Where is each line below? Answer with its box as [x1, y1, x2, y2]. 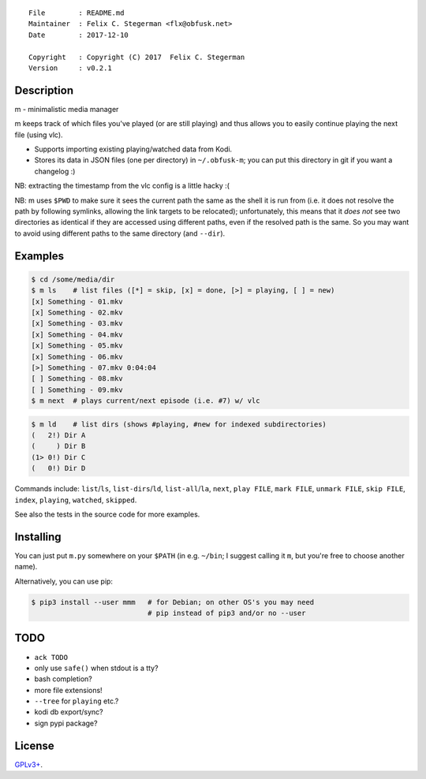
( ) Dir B [31, 442, 86, 451]
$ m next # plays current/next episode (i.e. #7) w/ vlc [31, 397, 260, 405]
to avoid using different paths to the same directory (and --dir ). [14, 229, 226, 238]
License [14, 739, 54, 752]
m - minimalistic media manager [14, 104, 119, 114]
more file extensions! [34, 685, 103, 695]
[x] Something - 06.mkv [31, 352, 124, 361]
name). [14, 562, 38, 572]
